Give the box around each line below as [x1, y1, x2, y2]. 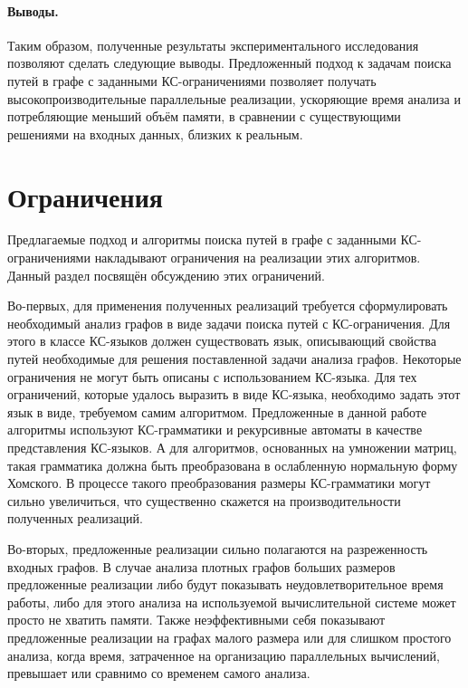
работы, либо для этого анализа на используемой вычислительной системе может [7, 592, 456, 611]
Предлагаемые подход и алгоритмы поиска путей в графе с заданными [7, 230, 396, 249]
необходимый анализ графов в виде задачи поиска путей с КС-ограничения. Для [7, 313, 451, 332]
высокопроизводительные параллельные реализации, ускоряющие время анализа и [7, 89, 461, 108]
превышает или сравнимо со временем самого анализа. [7, 664, 310, 683]
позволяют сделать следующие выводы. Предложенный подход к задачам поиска [7, 53, 452, 72]
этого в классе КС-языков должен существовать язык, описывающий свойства [7, 331, 436, 350]
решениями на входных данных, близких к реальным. [7, 124, 303, 143]
